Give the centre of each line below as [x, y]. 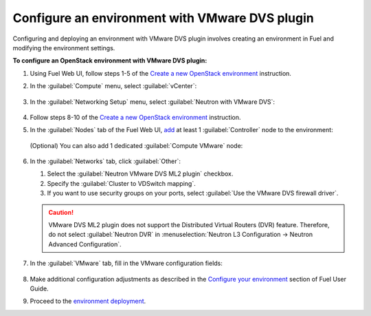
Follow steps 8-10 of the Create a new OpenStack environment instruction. [135, 117]
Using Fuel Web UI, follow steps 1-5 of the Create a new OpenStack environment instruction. [161, 73]
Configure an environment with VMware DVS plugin [163, 18]
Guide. [39, 288]
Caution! [61, 212]
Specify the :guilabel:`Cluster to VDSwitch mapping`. [121, 183]
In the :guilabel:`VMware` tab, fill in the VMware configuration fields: [126, 263]
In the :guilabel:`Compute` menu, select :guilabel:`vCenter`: [113, 86]
